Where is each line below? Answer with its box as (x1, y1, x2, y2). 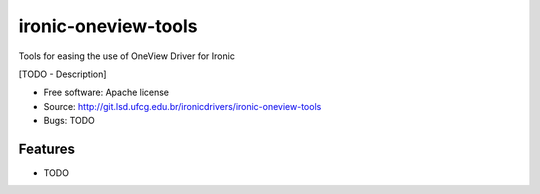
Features (18, 140, 75, 157)
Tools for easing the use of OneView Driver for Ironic (18, 50, 235, 62)
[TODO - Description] (18, 68, 107, 80)
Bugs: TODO (43, 115, 95, 127)
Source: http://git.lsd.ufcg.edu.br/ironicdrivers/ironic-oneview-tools (43, 100, 322, 112)
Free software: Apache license (43, 86, 170, 99)
